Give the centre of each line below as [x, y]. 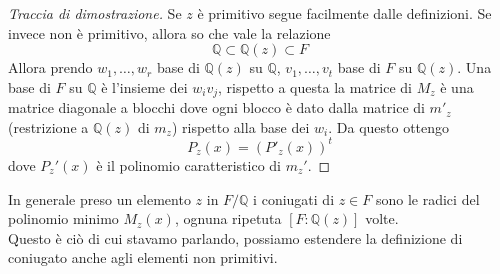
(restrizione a [48, 126]
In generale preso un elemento [99, 198]
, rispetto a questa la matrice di [315, 86]
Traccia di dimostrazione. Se [95, 13]
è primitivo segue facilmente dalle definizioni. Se [344, 13]
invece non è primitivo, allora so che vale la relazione [169, 32]
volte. [382, 218]
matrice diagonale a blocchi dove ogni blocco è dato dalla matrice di [216, 107]
